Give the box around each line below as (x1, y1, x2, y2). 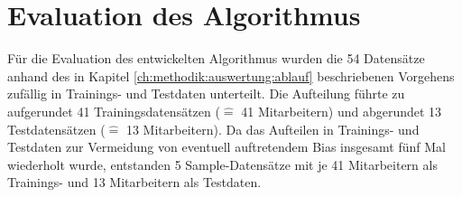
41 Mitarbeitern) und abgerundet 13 (241, 101, 442, 120)
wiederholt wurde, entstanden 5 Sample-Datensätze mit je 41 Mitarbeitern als (7, 155, 438, 174)
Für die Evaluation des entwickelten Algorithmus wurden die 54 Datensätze (7, 49, 425, 68)
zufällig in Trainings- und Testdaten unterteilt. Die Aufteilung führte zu (7, 84, 405, 103)
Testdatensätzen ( (7, 119, 106, 138)
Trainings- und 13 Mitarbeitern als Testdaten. (7, 173, 262, 192)
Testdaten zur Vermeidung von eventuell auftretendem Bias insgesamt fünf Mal (7, 137, 446, 156)
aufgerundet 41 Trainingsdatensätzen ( (7, 101, 220, 120)
